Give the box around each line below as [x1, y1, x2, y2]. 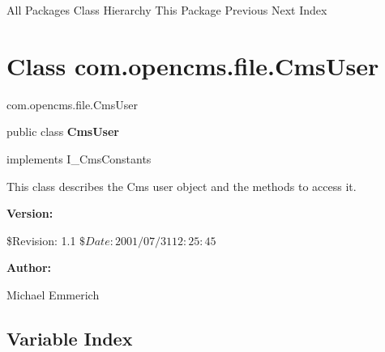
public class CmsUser [6, 123, 119, 140]
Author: [6, 259, 52, 276]
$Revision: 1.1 [6, 231, 76, 248]
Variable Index [6, 325, 133, 350]
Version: [6, 205, 53, 222]
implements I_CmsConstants [6, 150, 152, 167]
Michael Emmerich [6, 286, 100, 303]
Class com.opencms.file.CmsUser [6, 49, 379, 82]
